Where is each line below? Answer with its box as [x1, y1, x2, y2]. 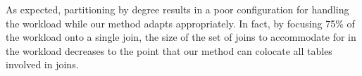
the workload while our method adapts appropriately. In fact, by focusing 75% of [6, 15, 355, 30]
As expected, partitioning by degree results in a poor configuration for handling [6, 2, 349, 16]
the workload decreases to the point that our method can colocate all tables [6, 43, 332, 58]
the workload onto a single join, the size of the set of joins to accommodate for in [6, 30, 356, 44]
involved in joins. [6, 57, 79, 72]
